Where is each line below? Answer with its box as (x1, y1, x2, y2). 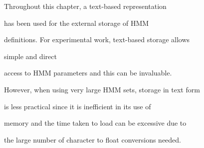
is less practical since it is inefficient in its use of (4, 101, 151, 111)
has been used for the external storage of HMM (4, 17, 149, 28)
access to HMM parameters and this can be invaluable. (4, 68, 172, 78)
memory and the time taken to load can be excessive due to (4, 118, 187, 128)
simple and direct (4, 51, 57, 61)
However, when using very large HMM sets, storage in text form (4, 84, 200, 94)
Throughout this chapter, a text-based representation (4, 1, 167, 11)
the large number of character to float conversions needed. (4, 134, 181, 145)
